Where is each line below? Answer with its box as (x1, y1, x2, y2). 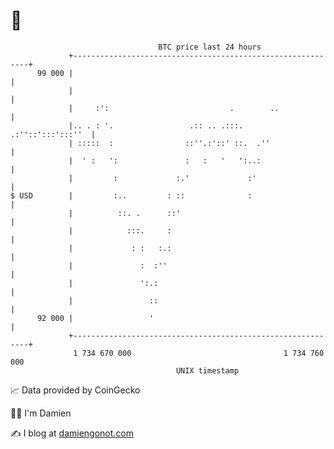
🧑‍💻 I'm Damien (10, 407, 72, 419)
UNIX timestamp (175, 365, 240, 376)
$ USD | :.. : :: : (10, 190, 253, 201)
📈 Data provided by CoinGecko (10, 384, 141, 396)
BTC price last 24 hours (158, 42, 262, 52)
